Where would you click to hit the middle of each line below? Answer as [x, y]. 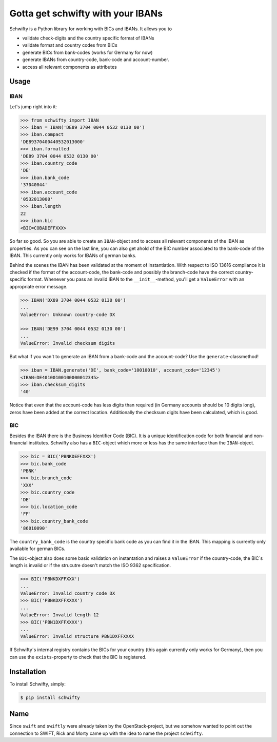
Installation [28, 671]
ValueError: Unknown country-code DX [68, 315]
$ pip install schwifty [50, 697]
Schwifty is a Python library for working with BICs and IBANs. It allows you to [91, 29]
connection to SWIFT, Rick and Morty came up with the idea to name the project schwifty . [106, 733]
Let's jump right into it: [33, 106]
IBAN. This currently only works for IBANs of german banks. [73, 256]
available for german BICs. [37, 549]
